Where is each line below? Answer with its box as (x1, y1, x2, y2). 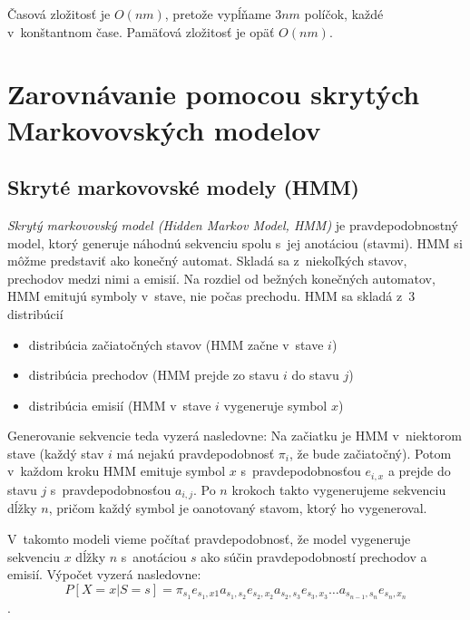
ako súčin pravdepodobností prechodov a (201, 547, 427, 566)
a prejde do (387, 461, 451, 480)
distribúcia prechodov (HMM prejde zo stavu (28, 365, 279, 384)
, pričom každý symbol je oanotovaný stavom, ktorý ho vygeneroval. (48, 499, 427, 518)
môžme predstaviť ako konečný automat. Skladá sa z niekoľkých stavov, (7, 251, 407, 270)
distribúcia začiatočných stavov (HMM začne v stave (28, 334, 324, 354)
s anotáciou (121, 547, 187, 566)
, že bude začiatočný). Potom (289, 443, 452, 462)
